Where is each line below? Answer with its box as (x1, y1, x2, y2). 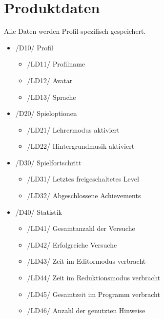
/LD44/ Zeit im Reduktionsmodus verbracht (27, 273, 161, 283)
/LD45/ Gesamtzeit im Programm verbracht (27, 289, 160, 299)
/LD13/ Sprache (27, 91, 76, 102)
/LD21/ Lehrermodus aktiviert (27, 124, 120, 135)
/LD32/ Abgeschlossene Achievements (27, 190, 141, 201)
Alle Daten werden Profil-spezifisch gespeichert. (4, 26, 146, 36)
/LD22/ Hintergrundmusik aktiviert (27, 141, 135, 151)
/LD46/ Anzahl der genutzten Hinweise (27, 305, 145, 316)
